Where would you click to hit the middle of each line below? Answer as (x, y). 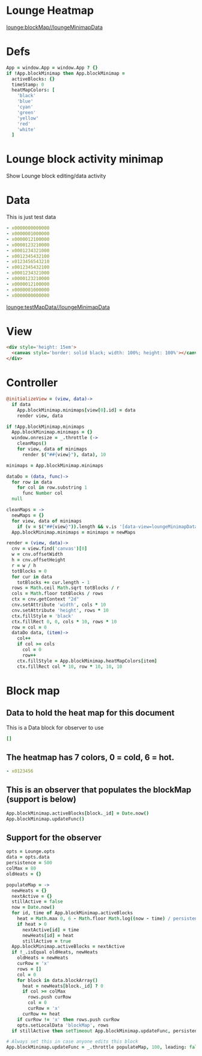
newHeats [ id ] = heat (48, 935)
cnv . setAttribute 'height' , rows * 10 (60, 610)
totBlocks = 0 (29, 571)
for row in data (32, 482)
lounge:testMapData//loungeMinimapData (58, 307)
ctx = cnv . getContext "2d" (45, 599)
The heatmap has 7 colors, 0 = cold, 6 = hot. (90, 757)
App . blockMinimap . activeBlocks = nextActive (68, 947)
